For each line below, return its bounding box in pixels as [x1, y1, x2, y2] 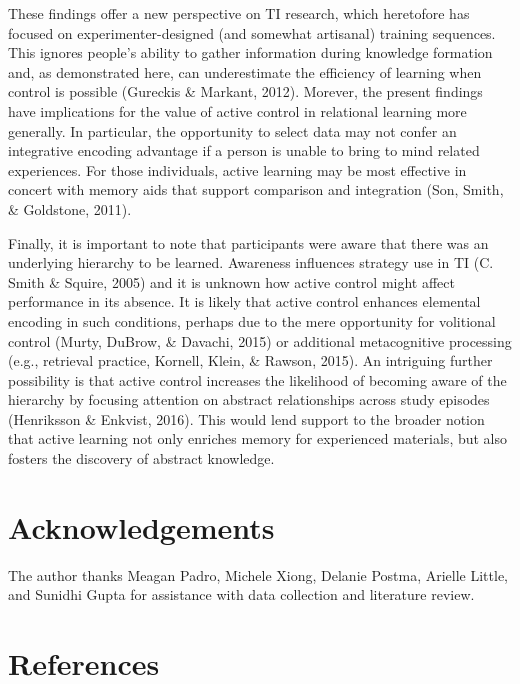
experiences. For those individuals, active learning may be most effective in [8, 159, 467, 180]
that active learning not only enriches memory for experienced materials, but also [8, 428, 508, 449]
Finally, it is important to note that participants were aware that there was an [8, 232, 489, 253]
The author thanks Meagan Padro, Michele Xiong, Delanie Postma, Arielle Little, [8, 564, 509, 585]
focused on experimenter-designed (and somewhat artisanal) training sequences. [8, 22, 496, 43]
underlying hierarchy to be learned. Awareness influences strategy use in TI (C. [8, 252, 494, 273]
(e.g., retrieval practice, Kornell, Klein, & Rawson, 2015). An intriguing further [8, 350, 493, 371]
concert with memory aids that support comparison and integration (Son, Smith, [8, 179, 504, 200]
